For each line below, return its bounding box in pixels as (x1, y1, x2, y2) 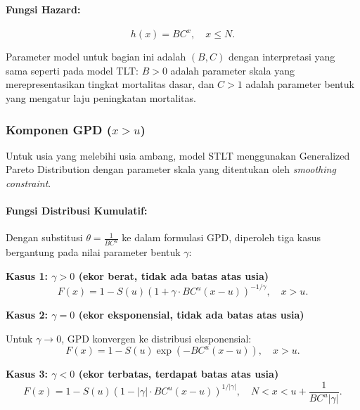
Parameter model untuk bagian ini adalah (6, 49, 186, 64)
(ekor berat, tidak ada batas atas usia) (78, 268, 269, 283)
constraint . (6, 176, 51, 191)
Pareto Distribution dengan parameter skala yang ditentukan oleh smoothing (6, 162, 336, 177)
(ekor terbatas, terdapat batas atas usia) (78, 366, 279, 381)
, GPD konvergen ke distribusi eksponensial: (61, 331, 252, 345)
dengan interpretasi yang (228, 49, 335, 64)
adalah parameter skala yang (170, 63, 295, 77)
